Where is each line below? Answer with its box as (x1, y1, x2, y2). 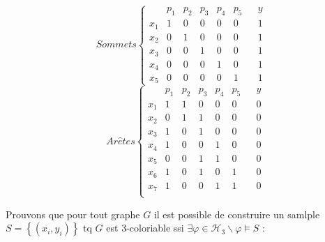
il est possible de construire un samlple (153, 206, 320, 221)
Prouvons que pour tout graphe (6, 206, 140, 221)
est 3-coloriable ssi (106, 220, 184, 235)
